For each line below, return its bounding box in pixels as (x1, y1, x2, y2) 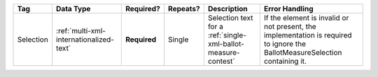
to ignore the (263, 39, 306, 49)
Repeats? (168, 4, 200, 13)
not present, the (263, 22, 316, 31)
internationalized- (56, 35, 115, 44)
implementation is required (263, 31, 352, 40)
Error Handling (263, 4, 314, 13)
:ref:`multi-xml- (56, 26, 106, 35)
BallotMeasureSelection (263, 48, 342, 57)
